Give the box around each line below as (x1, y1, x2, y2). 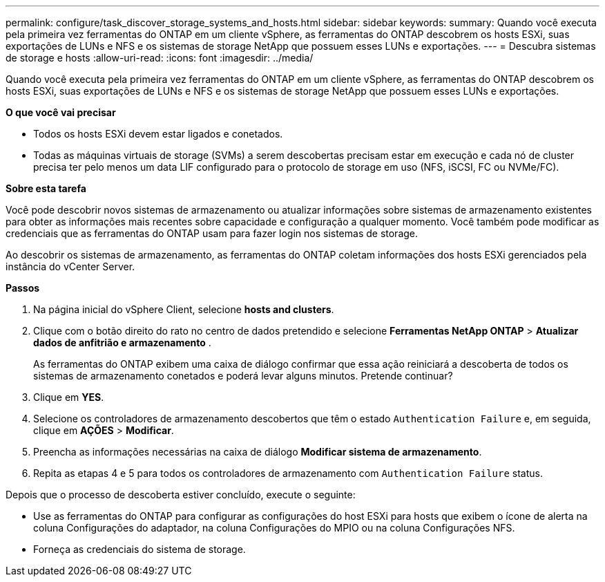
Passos (6, 282, 40, 294)
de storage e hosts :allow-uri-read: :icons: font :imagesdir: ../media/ (6, 52, 314, 64)
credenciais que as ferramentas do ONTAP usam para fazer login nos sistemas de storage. (6, 227, 419, 239)
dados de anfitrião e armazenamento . (33, 337, 211, 348)
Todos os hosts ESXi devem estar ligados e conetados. (33, 128, 283, 140)
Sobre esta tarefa (6, 182, 86, 194)
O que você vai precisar (6, 106, 116, 118)
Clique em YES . (33, 391, 104, 403)
